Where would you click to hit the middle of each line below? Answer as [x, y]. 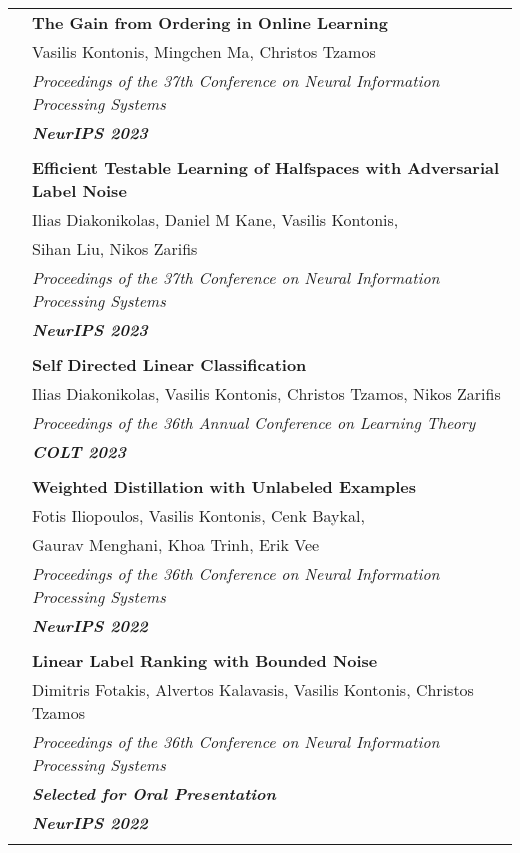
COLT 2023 [79, 451]
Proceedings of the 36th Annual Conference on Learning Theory [254, 422]
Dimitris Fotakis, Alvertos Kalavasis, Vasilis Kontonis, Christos [253, 689]
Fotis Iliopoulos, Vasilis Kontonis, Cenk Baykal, [198, 515]
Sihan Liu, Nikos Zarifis [115, 248]
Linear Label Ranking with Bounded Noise [205, 660]
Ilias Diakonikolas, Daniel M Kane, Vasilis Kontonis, [215, 219]
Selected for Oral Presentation [154, 793]
